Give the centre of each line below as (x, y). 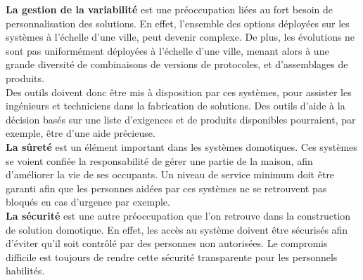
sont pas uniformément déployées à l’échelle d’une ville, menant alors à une (167, 50)
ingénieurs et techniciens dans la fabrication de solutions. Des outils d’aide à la (176, 106)
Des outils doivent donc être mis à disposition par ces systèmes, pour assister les (179, 92)
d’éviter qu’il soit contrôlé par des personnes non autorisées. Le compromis (167, 243)
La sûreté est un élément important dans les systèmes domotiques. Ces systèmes (181, 146)
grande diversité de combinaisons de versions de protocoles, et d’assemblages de (177, 64)
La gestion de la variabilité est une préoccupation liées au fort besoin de (169, 9)
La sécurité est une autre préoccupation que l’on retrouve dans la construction (178, 215)
